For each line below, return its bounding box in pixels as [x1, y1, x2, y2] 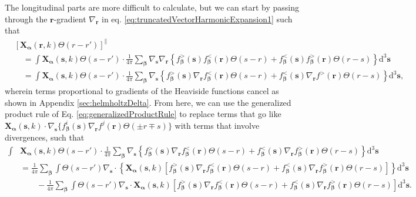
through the [5, 12, 48, 25]
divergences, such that [5, 131, 85, 143]
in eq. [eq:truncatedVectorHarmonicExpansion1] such [102, 12, 293, 25]
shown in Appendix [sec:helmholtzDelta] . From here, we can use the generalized [5, 96, 291, 108]
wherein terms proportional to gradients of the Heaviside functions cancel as [5, 85, 279, 97]
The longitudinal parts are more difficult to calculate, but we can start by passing [5, 1, 299, 13]
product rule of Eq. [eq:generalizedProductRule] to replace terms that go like [5, 108, 281, 120]
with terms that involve [175, 119, 260, 131]
